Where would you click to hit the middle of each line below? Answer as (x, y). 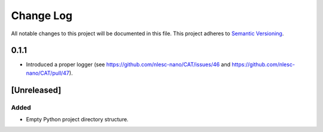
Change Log (42, 16)
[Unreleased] (36, 90)
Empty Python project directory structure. (77, 119)
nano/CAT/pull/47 (48, 73)
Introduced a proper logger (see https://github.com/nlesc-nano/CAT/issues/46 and (128, 65)
